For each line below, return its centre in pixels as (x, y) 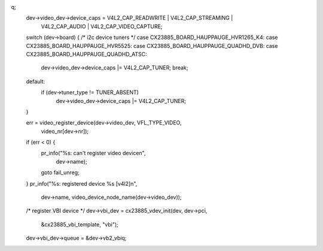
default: (36, 81)
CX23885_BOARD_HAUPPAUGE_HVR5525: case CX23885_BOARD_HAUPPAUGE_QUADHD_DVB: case (152, 46)
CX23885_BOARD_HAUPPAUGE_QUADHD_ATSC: (87, 54)
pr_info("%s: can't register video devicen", (93, 153)
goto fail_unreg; (60, 173)
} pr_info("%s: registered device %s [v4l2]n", (82, 183)
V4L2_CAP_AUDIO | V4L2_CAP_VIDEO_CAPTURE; (102, 26)
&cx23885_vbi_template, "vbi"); (80, 224)
